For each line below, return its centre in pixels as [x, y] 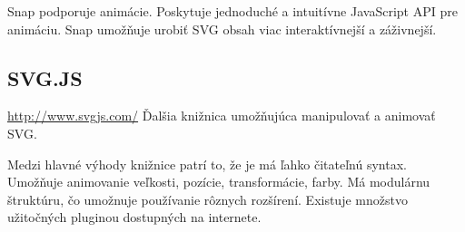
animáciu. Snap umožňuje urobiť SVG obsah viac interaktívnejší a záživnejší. [222, 29]
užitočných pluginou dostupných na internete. [134, 217]
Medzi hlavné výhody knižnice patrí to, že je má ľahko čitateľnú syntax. [207, 164]
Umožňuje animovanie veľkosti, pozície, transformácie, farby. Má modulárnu [219, 182]
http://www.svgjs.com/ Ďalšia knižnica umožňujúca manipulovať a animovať [222, 116]
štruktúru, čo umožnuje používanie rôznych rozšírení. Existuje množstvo [208, 199]
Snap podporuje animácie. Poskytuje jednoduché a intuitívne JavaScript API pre [232, 11]
